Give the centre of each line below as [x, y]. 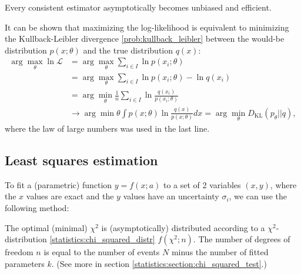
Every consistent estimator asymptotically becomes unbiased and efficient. [138, 7]
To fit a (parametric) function [58, 184]
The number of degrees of [244, 239]
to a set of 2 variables [202, 184]
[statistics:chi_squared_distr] [102, 239]
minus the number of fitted [220, 252]
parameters [25, 263]
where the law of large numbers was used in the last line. [107, 128]
